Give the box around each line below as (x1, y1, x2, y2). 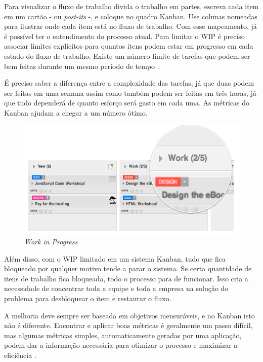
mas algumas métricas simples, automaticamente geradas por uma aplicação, (4, 330, 242, 340)
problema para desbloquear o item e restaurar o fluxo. (4, 293, 171, 304)
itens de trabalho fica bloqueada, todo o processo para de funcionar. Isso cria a (4, 273, 248, 283)
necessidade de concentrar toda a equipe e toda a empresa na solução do (4, 283, 229, 294)
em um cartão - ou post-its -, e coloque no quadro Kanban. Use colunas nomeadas (4, 11, 257, 21)
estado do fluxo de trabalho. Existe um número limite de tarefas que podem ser (4, 50, 250, 61)
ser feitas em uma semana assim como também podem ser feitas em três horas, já (4, 87, 256, 98)
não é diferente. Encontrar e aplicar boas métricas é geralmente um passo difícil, (4, 320, 253, 331)
